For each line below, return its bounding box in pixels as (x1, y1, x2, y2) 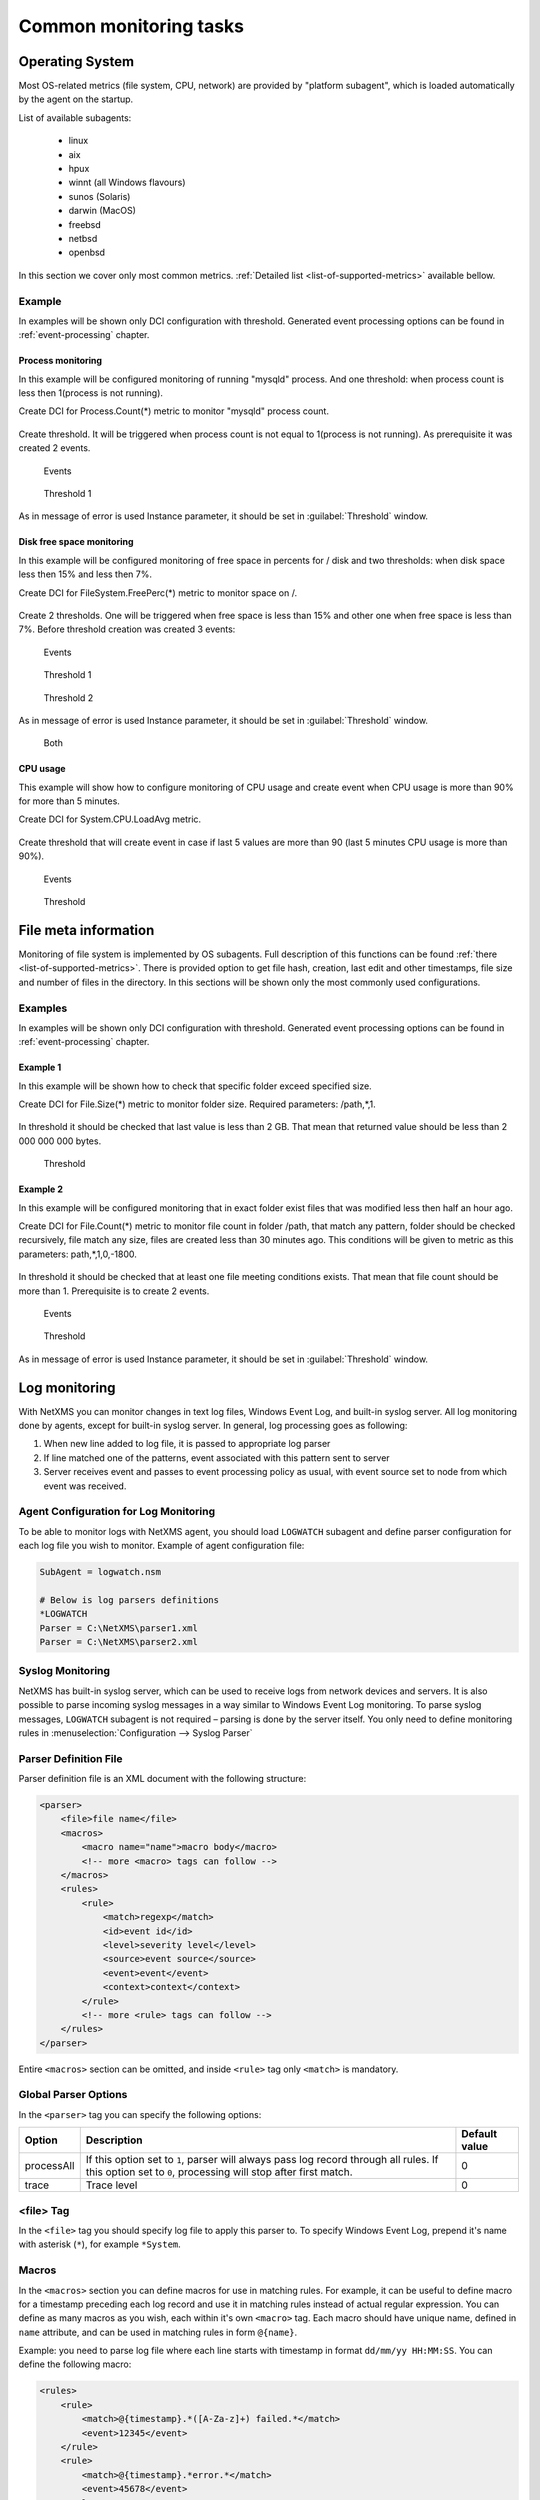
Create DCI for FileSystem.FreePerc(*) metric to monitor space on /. (18, 586, 298, 599)
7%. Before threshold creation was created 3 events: (18, 623, 236, 635)
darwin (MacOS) (68, 205, 137, 217)
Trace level (85, 2178, 138, 2192)
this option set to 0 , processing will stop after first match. (85, 2165, 354, 2179)
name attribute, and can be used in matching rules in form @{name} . (18, 2326, 298, 2338)
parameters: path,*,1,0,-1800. (18, 1248, 137, 1260)
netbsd (68, 232, 98, 244)
